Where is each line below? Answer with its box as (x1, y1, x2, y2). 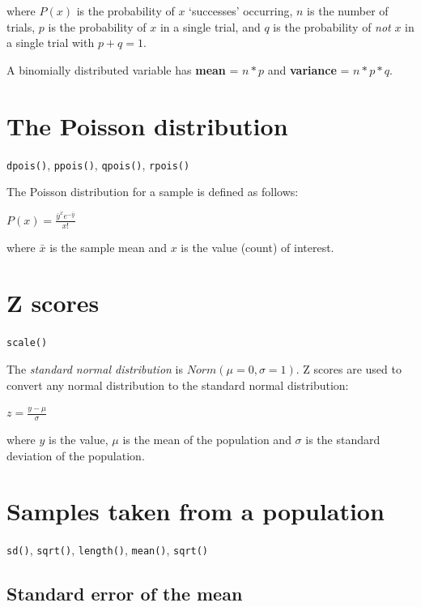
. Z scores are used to (296, 360, 402, 377)
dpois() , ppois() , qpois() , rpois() (6, 156, 190, 173)
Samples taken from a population (6, 494, 385, 528)
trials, (6, 18, 36, 35)
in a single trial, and (159, 18, 261, 35)
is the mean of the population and (122, 430, 291, 447)
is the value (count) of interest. (181, 238, 334, 255)
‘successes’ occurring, (189, 2, 293, 19)
